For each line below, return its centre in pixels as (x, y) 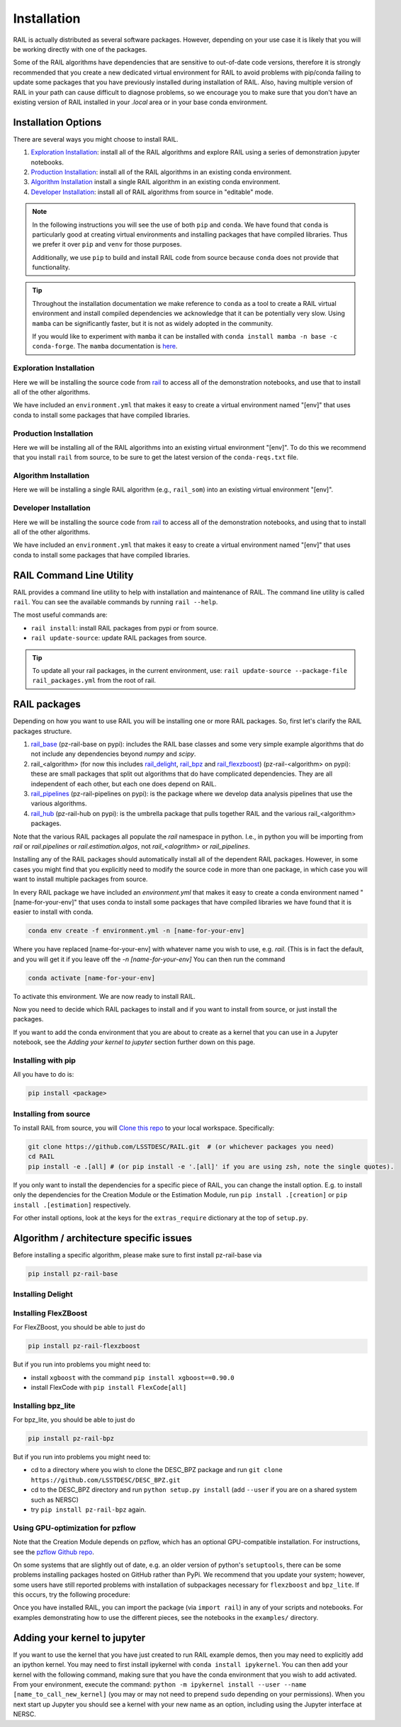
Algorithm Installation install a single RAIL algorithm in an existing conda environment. (156, 182)
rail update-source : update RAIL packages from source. (119, 638)
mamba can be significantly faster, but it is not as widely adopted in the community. (153, 323)
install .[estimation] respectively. (72, 1205)
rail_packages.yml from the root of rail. (94, 681)
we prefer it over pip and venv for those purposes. (107, 244)
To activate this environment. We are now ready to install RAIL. (105, 996)
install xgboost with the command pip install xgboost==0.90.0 (132, 1377)
